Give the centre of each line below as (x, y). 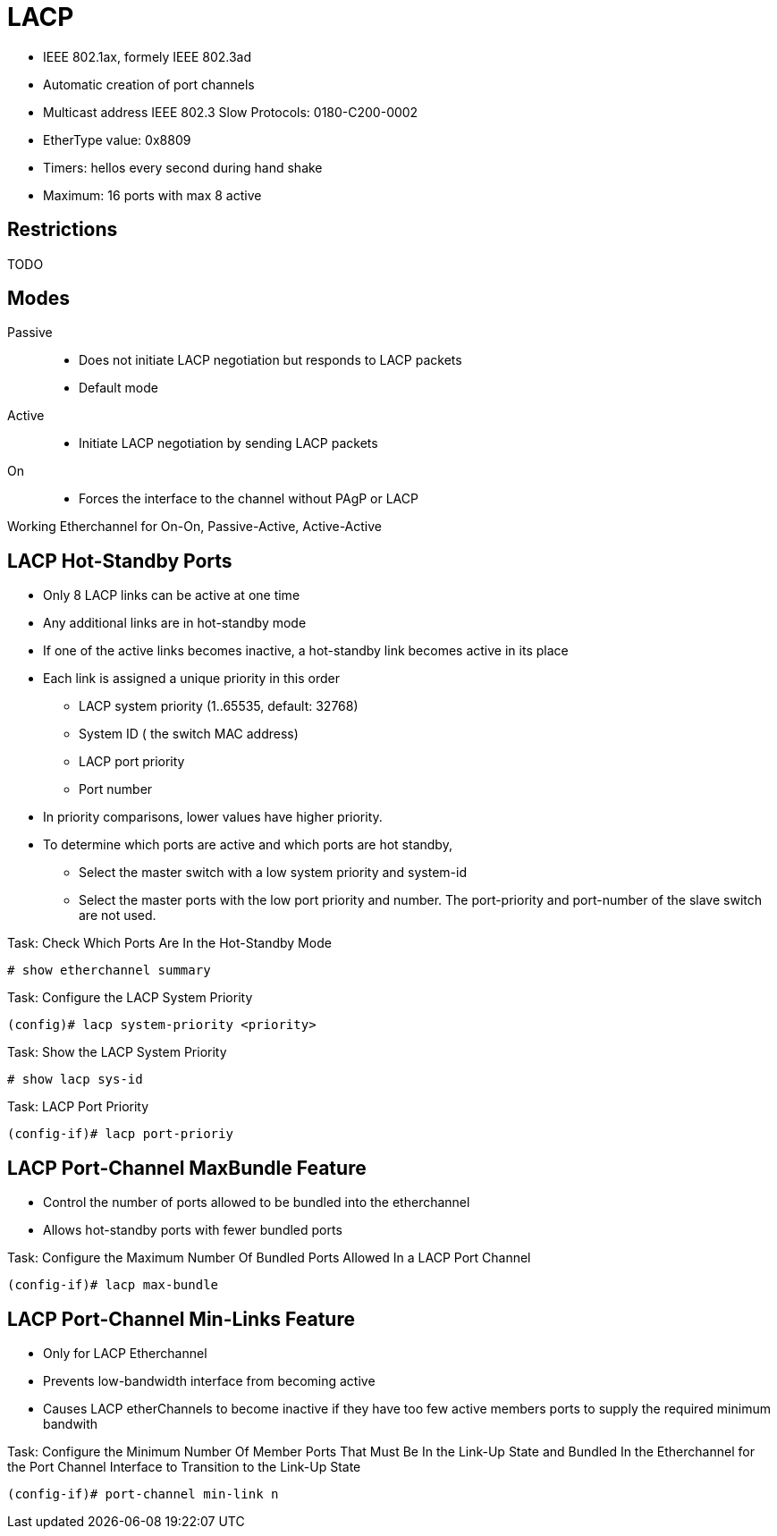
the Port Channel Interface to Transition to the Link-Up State (184, 1466)
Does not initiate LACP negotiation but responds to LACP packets (270, 360)
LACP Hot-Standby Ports (120, 561)
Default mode (118, 388)
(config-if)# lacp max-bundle (113, 1285)
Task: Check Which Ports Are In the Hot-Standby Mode (169, 943)
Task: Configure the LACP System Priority (130, 998)
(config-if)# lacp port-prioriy (120, 1134)
